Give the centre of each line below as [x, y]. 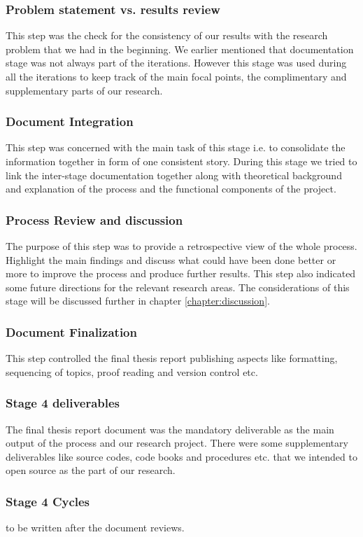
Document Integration [70, 121]
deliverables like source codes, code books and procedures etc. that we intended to [181, 456]
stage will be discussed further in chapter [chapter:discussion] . [138, 301]
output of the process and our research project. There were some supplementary [177, 443]
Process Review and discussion [94, 219]
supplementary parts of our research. [84, 90]
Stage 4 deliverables [63, 403]
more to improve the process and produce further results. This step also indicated [181, 273]
